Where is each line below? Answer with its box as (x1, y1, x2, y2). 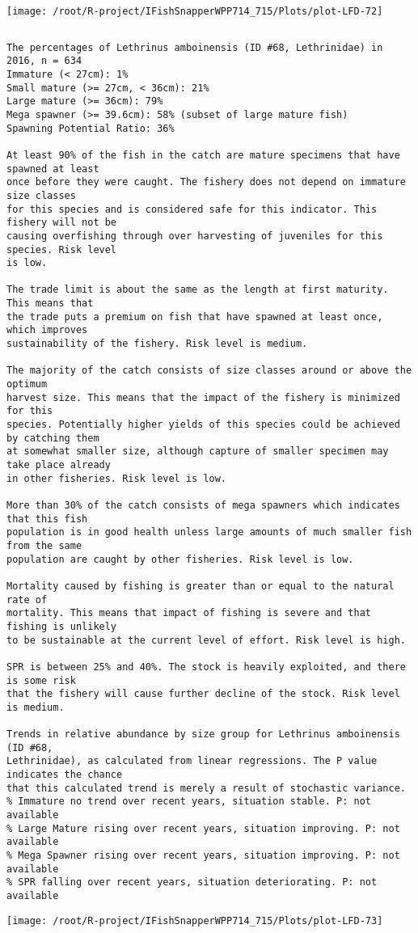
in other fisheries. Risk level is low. (6, 472, 227, 484)
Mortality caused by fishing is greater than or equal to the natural (6, 580, 395, 592)
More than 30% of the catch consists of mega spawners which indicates (6, 499, 400, 511)
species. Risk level (6, 243, 117, 255)
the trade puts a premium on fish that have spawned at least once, (6, 310, 383, 323)
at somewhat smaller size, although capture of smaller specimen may (6, 445, 389, 458)
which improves (6, 324, 88, 336)
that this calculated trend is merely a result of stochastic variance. (6, 782, 406, 794)
